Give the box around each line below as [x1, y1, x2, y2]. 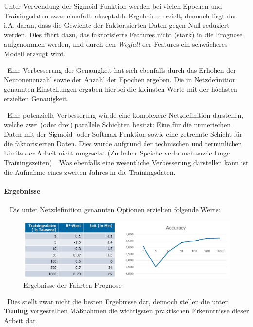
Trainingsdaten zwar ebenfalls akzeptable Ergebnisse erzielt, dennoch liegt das [4, 10, 237, 20]
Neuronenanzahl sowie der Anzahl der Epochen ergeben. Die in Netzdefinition [4, 74, 236, 85]
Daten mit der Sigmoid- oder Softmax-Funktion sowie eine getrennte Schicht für [4, 129, 243, 139]
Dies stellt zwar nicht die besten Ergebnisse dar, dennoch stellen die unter [7, 296, 228, 306]
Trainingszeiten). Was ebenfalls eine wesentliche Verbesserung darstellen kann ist [4, 157, 249, 167]
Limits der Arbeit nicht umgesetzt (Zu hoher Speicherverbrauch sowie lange [4, 148, 230, 158]
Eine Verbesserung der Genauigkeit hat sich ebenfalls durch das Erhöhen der [7, 65, 236, 75]
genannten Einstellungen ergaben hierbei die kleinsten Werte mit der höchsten [4, 84, 237, 94]
